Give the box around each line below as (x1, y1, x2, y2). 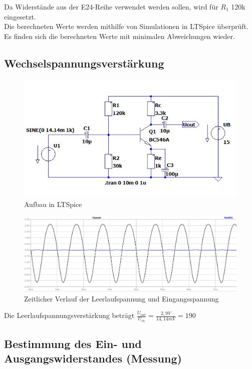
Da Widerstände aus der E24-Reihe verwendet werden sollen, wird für (4, 1, 218, 11)
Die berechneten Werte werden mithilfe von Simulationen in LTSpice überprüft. (4, 21, 248, 31)
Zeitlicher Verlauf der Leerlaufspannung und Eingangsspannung (24, 293, 219, 303)
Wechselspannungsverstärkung (4, 55, 164, 70)
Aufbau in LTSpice (24, 198, 82, 209)
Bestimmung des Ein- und (4, 336, 142, 351)
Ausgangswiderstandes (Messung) (4, 350, 182, 366)
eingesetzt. (4, 11, 36, 21)
